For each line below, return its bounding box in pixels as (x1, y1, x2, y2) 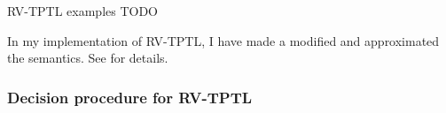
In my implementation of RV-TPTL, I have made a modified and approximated (7, 31, 440, 49)
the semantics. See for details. (7, 49, 168, 67)
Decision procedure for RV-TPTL (7, 86, 253, 108)
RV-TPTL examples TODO (7, 2, 159, 19)
